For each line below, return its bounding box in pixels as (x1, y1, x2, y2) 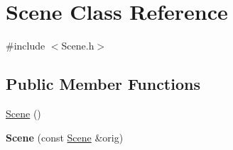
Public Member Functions (6, 73, 200, 95)
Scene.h (61, 38, 94, 53)
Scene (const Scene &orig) (6, 129, 124, 144)
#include (6, 38, 45, 53)
